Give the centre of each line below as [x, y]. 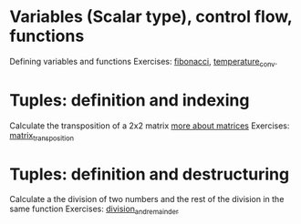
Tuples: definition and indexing [130, 100]
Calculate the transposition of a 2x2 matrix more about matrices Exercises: [150, 126]
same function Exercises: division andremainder [94, 210]
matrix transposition [42, 136]
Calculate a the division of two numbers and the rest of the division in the [147, 199]
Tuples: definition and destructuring [150, 174]
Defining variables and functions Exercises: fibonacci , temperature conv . [144, 62]
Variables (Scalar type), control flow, [151, 17]
